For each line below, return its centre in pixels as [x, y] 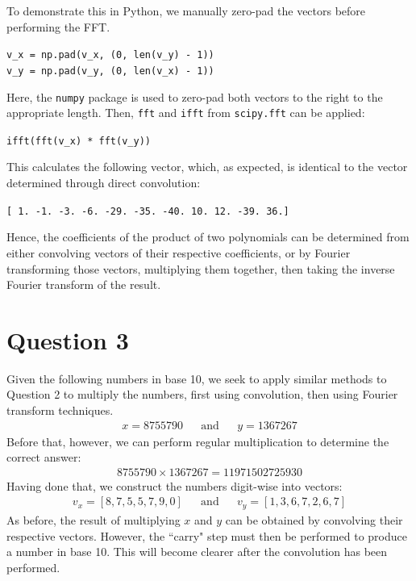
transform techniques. [60, 410]
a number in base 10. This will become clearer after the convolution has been [197, 552]
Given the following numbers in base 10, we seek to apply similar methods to [197, 378]
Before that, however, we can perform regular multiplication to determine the [198, 441]
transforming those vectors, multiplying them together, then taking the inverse [201, 268]
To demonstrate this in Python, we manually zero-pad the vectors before [186, 10]
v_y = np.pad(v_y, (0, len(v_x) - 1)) [110, 71]
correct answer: [44, 457]
